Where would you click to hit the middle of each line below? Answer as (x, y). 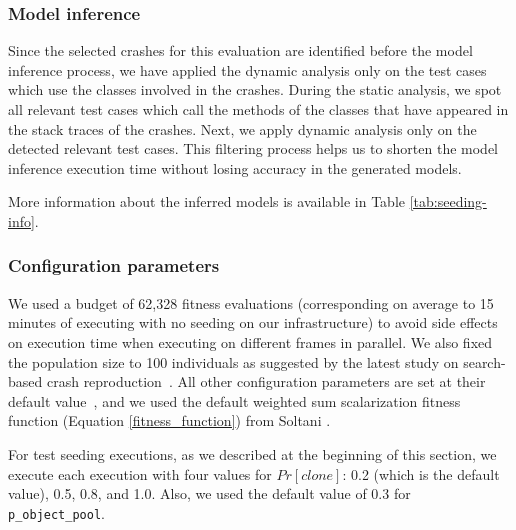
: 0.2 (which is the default (421, 473)
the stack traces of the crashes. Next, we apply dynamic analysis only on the (242, 128)
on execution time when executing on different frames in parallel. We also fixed (250, 341)
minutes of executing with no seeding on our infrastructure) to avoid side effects (253, 322)
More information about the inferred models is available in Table (207, 201)
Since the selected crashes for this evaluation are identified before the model (240, 50)
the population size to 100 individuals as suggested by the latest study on (233, 361)
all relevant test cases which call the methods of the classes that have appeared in (258, 109)
